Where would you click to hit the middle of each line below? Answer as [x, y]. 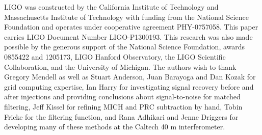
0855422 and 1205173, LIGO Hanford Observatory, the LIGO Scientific [115, 56]
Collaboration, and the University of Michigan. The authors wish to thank [120, 66]
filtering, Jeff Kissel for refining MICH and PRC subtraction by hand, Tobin [123, 106]
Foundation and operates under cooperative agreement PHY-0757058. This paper [131, 27]
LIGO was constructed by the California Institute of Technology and [111, 7]
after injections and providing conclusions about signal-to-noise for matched [122, 97]
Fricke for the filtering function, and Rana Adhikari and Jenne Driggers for [121, 116]
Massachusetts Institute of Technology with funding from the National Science [126, 17]
